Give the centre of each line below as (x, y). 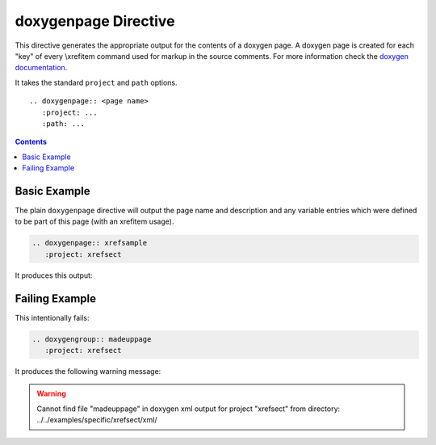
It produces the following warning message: (88, 371)
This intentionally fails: (52, 317)
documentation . (41, 68)
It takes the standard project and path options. (96, 82)
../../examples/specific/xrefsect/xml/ (97, 420)
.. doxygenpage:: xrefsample (90, 243)
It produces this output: (54, 275)
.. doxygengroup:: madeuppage (92, 339)
